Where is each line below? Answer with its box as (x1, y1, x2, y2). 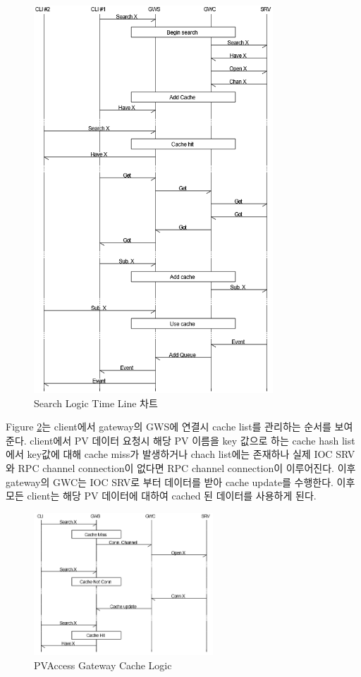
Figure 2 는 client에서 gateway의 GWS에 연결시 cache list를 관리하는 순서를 (6, 419, 331, 434)
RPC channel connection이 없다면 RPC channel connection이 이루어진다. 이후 (18, 460, 356, 475)
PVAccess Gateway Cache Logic (34, 657, 172, 672)
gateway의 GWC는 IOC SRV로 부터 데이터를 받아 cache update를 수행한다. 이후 (6, 474, 355, 489)
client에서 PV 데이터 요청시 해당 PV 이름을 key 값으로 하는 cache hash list (30, 433, 355, 447)
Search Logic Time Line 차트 (34, 395, 158, 410)
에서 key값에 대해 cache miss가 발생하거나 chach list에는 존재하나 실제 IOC (6, 447, 333, 461)
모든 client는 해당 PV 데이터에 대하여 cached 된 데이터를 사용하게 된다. (6, 488, 317, 503)
